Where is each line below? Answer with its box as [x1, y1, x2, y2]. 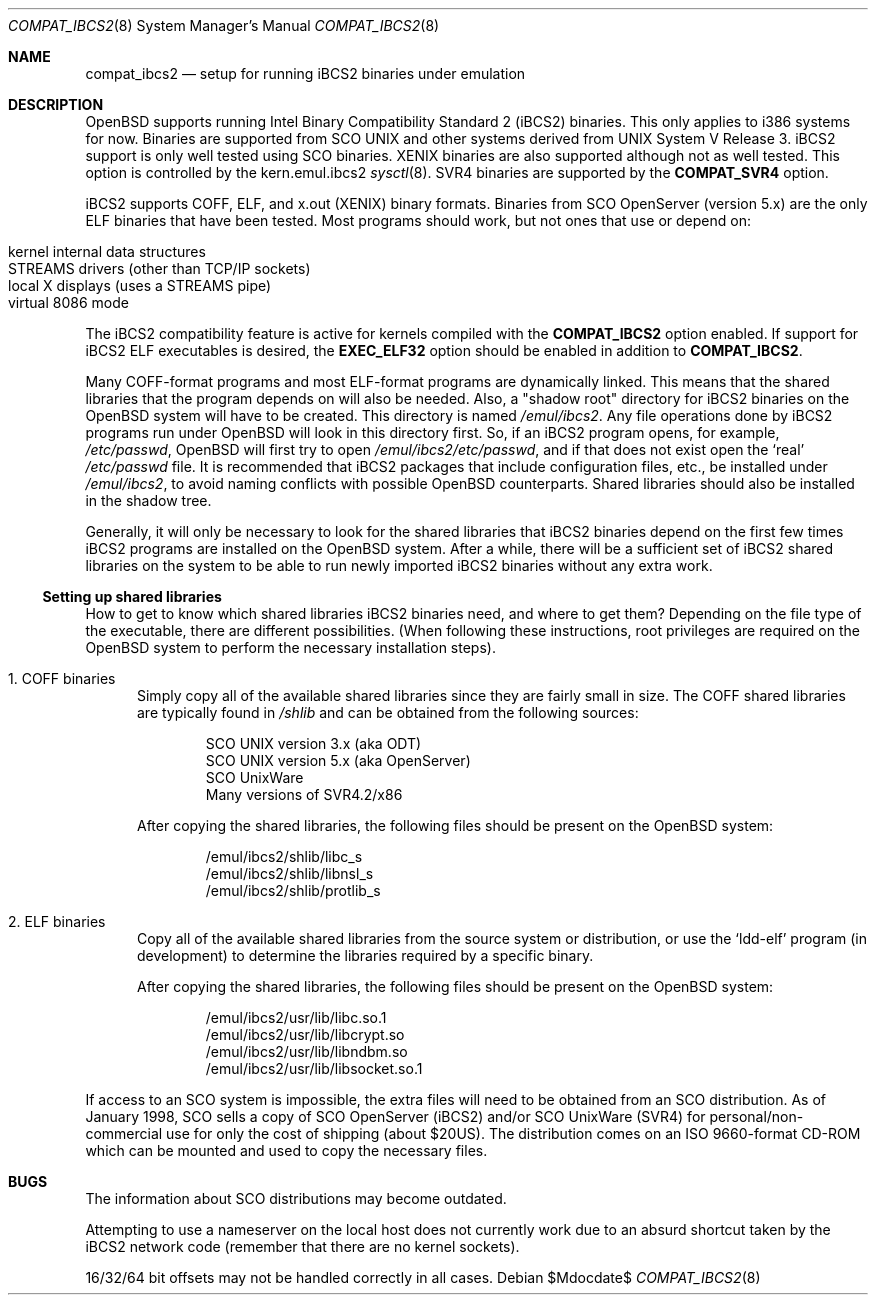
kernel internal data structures [8, 243, 206, 260]
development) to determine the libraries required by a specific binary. [137, 947, 594, 964]
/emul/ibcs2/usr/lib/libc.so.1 [205, 1009, 387, 1026]
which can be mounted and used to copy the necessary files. [85, 1142, 488, 1159]
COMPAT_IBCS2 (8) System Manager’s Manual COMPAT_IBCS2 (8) [8, 17, 440, 34]
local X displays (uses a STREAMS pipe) [8, 277, 272, 294]
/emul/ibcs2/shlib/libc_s [205, 848, 363, 865]
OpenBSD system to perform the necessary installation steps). [85, 639, 496, 656]
